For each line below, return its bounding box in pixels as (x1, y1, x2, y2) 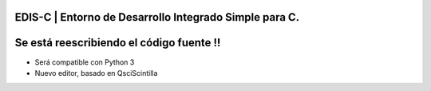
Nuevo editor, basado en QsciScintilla (34, 68, 158, 77)
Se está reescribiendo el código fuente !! (14, 36, 221, 49)
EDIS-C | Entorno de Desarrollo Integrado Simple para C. (14, 10, 300, 24)
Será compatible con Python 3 (34, 57, 135, 67)
